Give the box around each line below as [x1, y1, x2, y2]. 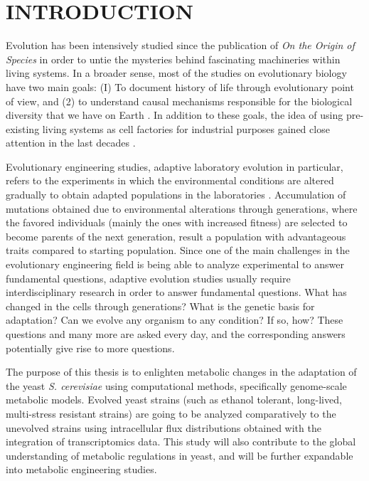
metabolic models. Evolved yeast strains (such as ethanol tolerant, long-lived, [6, 392, 342, 407]
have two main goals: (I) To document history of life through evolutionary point [6, 79, 354, 94]
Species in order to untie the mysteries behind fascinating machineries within [6, 51, 341, 66]
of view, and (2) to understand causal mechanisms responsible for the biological [6, 93, 353, 108]
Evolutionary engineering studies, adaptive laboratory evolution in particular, [6, 159, 343, 174]
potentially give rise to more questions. [6, 340, 175, 355]
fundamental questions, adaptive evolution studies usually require [6, 270, 291, 285]
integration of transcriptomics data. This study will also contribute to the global [6, 434, 356, 449]
